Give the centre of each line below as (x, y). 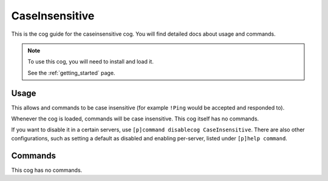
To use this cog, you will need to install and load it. (91, 62)
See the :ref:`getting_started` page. (71, 73)
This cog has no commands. (47, 170)
